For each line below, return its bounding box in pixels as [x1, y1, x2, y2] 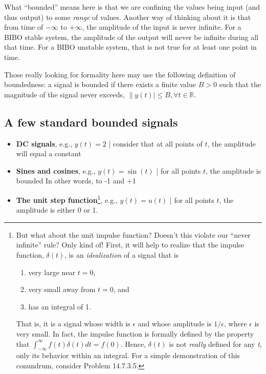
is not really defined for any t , [169, 338, 262, 349]
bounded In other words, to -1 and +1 [16, 175, 136, 186]
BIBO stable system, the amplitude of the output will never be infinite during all [4, 31, 258, 42]
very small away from [28, 284, 96, 295]
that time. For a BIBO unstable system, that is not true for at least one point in [4, 41, 257, 52]
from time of [4, 22, 43, 32]
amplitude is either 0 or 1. [16, 204, 98, 215]
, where [224, 318, 247, 329]
